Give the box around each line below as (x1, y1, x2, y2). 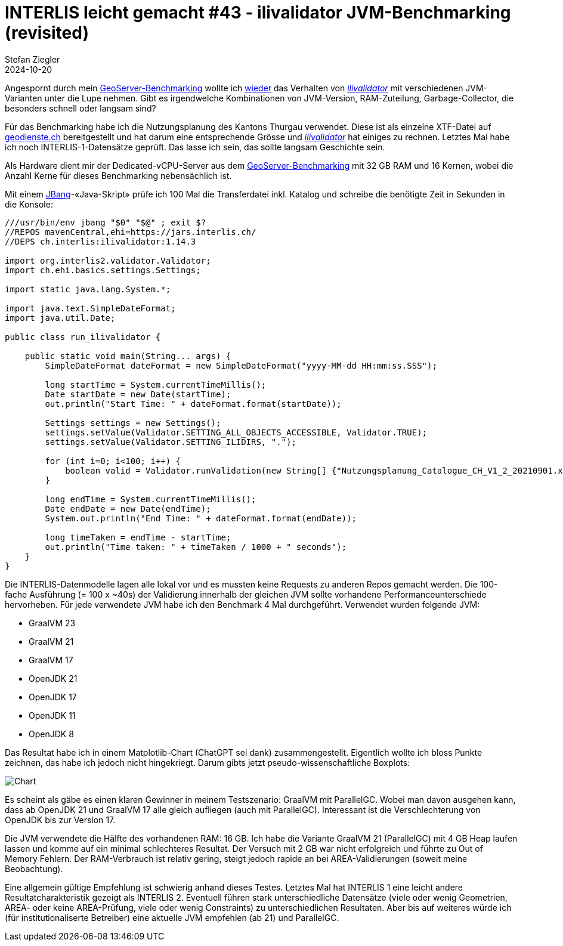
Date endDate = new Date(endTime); (45, 503, 211, 514)
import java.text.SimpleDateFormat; (5, 303, 176, 313)
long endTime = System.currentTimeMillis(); (45, 494, 256, 504)
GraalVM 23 (29, 617, 76, 628)
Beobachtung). (5, 863, 63, 874)
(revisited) (5, 23, 89, 43)
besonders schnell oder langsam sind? (5, 103, 156, 113)
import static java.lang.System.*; (5, 284, 171, 294)
